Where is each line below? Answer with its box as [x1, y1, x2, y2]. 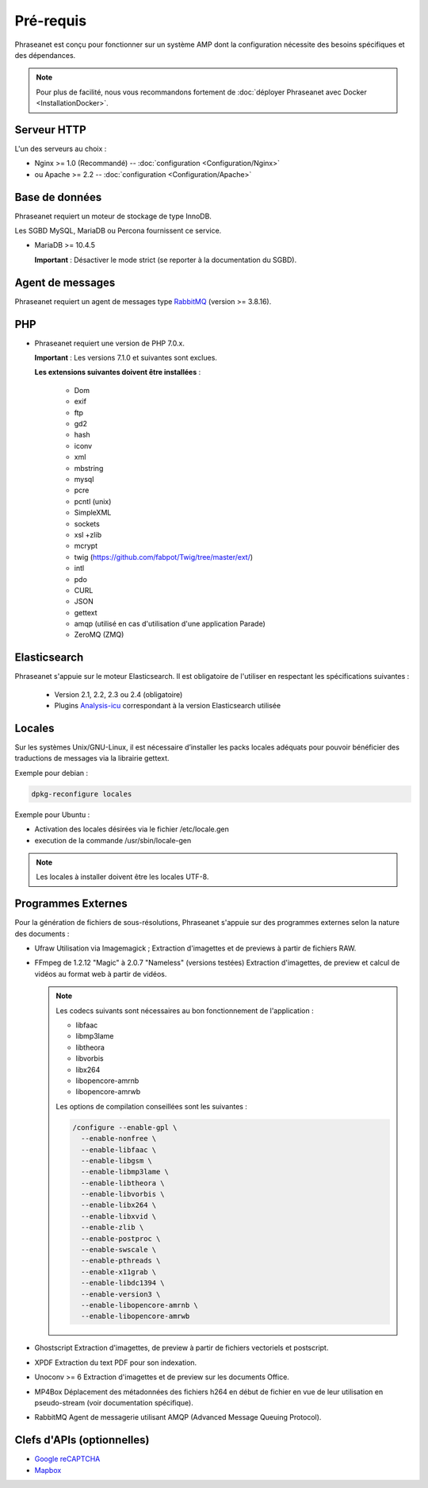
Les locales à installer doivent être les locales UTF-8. [36, 872, 209, 881]
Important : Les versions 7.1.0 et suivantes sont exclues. [34, 353, 218, 363]
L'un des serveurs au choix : [14, 144, 107, 154]
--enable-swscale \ [80, 1245, 157, 1255]
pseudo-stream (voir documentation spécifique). [34, 1397, 193, 1407]
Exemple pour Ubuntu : [14, 810, 90, 819]
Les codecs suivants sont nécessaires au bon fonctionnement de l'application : [55, 1005, 314, 1016]
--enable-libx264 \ [80, 1201, 157, 1210]
